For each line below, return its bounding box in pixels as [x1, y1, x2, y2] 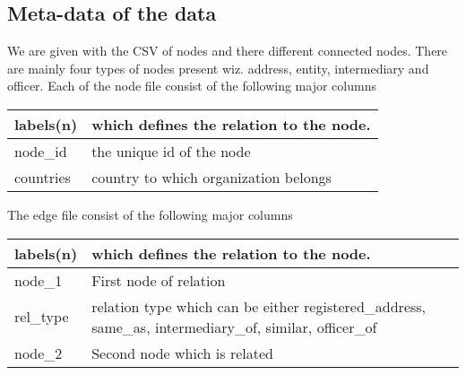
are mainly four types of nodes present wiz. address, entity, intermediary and [7, 58, 429, 77]
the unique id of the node [91, 140, 251, 161]
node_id [14, 140, 67, 161]
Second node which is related [91, 342, 273, 363]
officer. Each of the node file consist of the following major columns [7, 76, 376, 95]
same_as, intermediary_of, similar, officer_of [91, 316, 377, 337]
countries [14, 166, 71, 187]
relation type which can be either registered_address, [91, 295, 427, 317]
